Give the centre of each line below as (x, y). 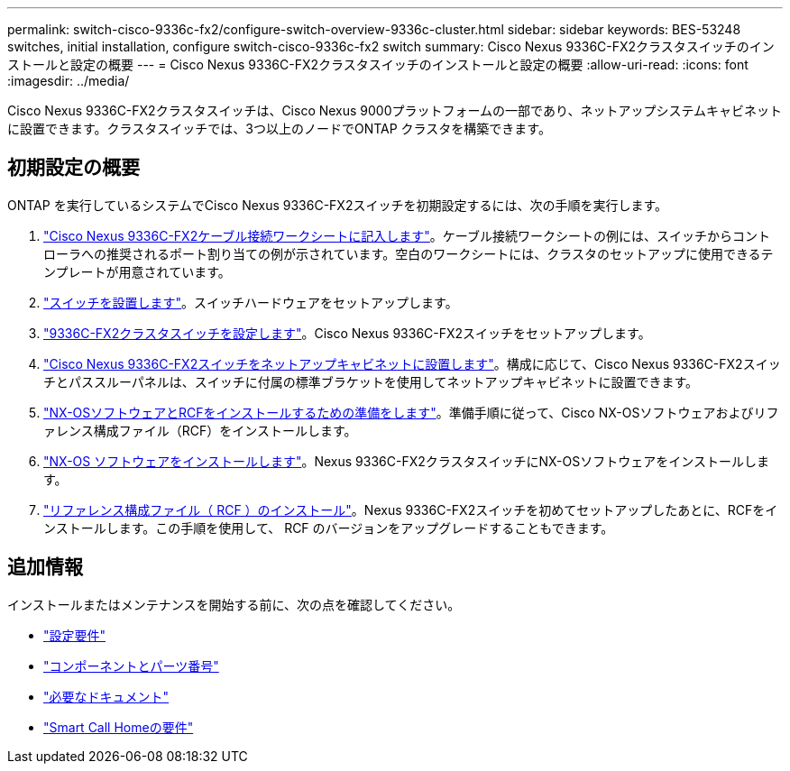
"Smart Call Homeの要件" (119, 727)
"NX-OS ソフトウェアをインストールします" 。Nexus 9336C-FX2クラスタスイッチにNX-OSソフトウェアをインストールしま (406, 461)
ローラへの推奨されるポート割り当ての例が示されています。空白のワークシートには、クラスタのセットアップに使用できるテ (409, 253)
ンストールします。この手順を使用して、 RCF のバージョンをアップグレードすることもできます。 (329, 528)
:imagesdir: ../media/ (69, 81)
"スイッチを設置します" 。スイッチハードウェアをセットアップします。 (251, 302)
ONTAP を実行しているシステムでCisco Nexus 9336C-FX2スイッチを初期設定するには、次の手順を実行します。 (338, 205)
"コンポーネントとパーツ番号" (131, 665)
